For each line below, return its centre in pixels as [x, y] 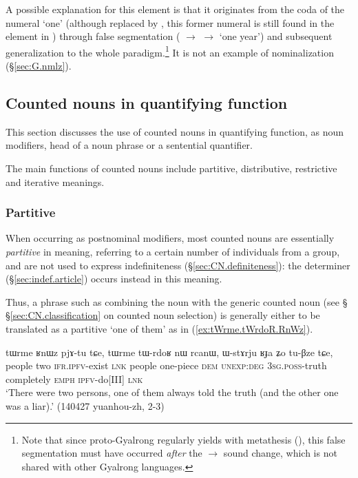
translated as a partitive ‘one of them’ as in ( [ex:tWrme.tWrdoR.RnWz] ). [159, 328]
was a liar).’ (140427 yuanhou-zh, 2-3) [85, 405]
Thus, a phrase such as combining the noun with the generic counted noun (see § [177, 301]
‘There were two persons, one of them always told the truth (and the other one [172, 392]
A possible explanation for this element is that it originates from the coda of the [175, 9]
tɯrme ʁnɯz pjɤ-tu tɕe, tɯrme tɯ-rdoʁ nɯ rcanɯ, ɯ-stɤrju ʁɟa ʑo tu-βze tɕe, [169, 352]
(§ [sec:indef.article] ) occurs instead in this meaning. [114, 279]
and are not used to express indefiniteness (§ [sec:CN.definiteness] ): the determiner [178, 265]
